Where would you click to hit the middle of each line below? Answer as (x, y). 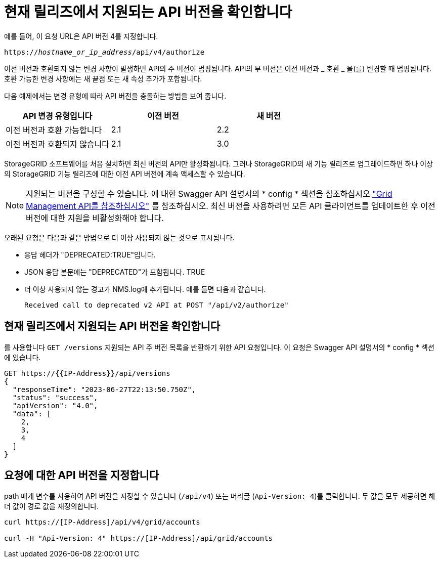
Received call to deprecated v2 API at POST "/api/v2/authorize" (157, 305)
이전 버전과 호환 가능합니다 (54, 130)
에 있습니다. (23, 357)
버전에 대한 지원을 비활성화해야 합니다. (95, 218)
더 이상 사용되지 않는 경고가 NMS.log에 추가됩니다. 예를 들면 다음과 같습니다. (145, 289)
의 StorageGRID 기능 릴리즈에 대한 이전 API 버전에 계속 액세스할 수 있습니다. (125, 174)
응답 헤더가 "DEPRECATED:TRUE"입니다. (90, 254)
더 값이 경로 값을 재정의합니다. (52, 506)
